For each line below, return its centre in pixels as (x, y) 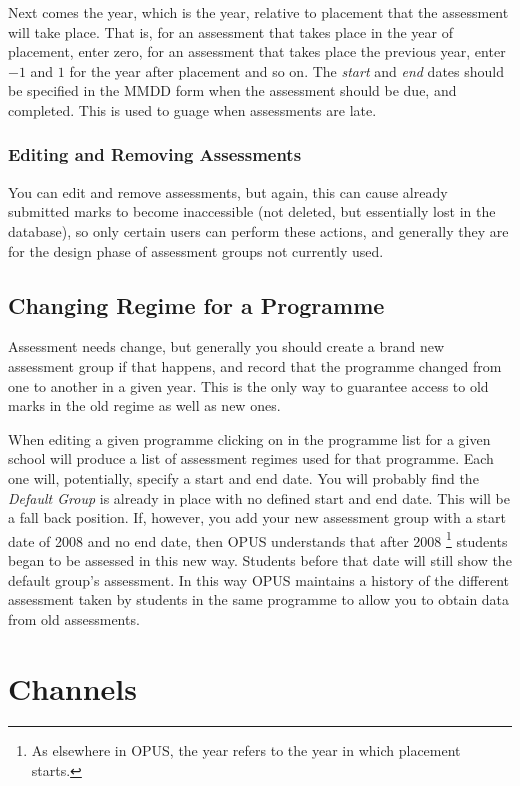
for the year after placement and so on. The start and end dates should (286, 70)
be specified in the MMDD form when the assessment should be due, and (232, 90)
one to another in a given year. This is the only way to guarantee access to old (248, 385)
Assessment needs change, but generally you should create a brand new (226, 346)
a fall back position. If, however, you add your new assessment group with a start (257, 517)
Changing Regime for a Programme (196, 304)
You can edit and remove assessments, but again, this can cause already (228, 191)
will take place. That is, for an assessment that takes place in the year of (230, 31)
